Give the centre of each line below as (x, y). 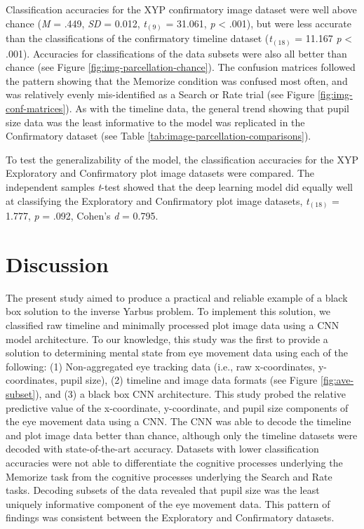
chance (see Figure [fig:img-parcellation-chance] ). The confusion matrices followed (181, 67)
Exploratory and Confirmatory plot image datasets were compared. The (160, 173)
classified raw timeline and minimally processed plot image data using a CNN (173, 324)
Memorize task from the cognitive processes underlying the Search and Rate (169, 476)
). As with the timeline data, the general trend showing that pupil (207, 108)
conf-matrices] (36, 108)
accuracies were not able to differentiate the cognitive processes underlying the (174, 462)
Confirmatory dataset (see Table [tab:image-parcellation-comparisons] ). (159, 136)
